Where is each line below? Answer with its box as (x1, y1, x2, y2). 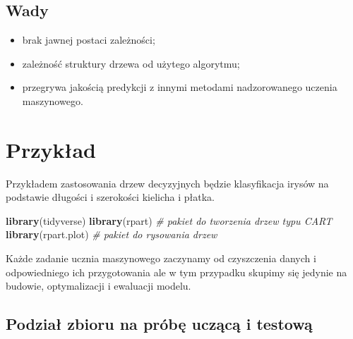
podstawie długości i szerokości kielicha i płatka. (6, 190, 215, 204)
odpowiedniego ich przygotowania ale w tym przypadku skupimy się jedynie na (6, 264, 347, 279)
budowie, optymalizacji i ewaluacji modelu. (6, 278, 191, 293)
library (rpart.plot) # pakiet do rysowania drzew (6, 227, 217, 242)
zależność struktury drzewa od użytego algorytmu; (22, 56, 240, 70)
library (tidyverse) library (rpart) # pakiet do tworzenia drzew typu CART (6, 213, 333, 228)
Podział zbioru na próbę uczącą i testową (6, 313, 313, 335)
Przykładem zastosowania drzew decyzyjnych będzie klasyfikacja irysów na (6, 175, 329, 190)
